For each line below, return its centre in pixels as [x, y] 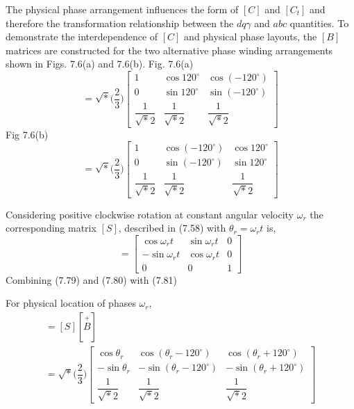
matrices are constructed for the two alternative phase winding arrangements [169, 50]
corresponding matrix [51, 228]
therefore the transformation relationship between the [120, 23]
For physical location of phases [71, 303]
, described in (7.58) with [172, 228]
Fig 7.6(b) [27, 134]
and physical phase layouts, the [251, 37]
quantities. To [319, 23]
